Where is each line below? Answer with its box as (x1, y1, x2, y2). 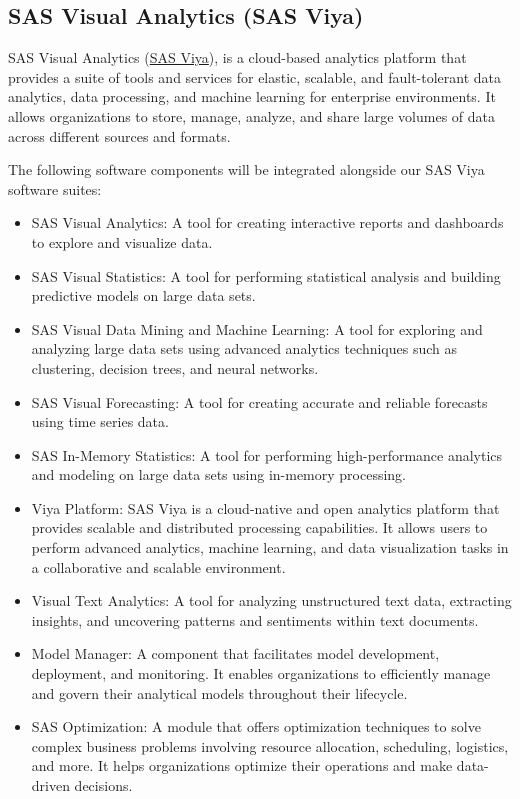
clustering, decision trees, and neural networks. (31, 357, 319, 378)
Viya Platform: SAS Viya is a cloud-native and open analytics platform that (31, 497, 500, 518)
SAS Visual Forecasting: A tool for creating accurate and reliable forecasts (31, 391, 488, 412)
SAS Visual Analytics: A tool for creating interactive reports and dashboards (31, 212, 504, 233)
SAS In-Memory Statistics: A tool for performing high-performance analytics (31, 444, 503, 465)
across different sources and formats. (8, 125, 231, 146)
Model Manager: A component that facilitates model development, (31, 643, 440, 664)
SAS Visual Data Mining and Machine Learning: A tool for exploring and (31, 318, 483, 339)
